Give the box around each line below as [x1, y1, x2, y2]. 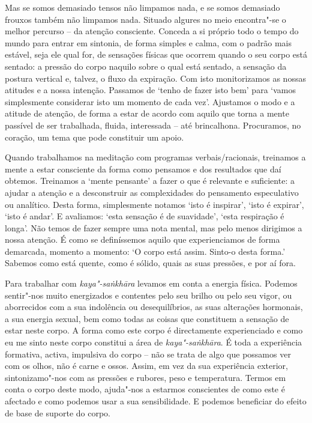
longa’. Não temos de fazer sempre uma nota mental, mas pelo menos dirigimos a [5, 221, 302, 234]
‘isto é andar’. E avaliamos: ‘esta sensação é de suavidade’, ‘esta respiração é [5, 210, 284, 222]
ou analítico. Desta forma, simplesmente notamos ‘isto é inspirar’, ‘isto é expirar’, [5, 198, 304, 210]
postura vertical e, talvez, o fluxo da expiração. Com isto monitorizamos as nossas [5, 72, 306, 84]
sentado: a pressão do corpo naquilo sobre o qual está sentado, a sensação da [5, 59, 287, 72]
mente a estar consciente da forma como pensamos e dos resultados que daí [5, 162, 281, 175]
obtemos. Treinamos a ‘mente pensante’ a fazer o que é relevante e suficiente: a [5, 174, 295, 187]
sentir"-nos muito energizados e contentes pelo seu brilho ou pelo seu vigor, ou [5, 288, 292, 301]
